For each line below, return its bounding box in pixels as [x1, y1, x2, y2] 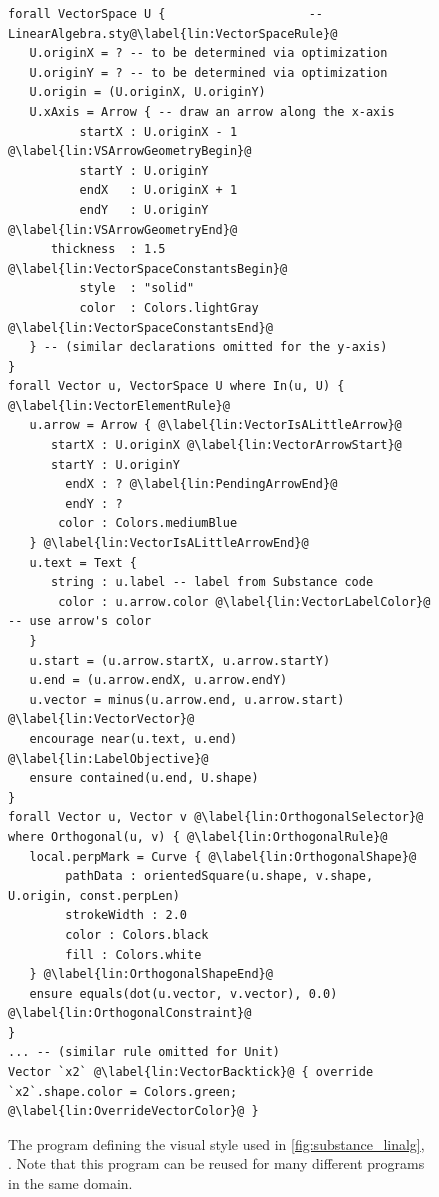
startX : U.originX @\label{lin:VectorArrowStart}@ [50, 438, 402, 453]
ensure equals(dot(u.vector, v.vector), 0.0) [29, 986, 338, 1001]
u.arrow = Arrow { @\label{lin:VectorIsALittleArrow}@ [29, 418, 402, 433]
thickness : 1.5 [50, 242, 166, 257]
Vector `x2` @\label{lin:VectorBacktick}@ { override [8, 1065, 374, 1080]
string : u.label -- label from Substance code [50, 575, 374, 590]
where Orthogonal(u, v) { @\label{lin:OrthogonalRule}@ [8, 829, 388, 844]
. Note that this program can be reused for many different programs [8, 1153, 425, 1174]
